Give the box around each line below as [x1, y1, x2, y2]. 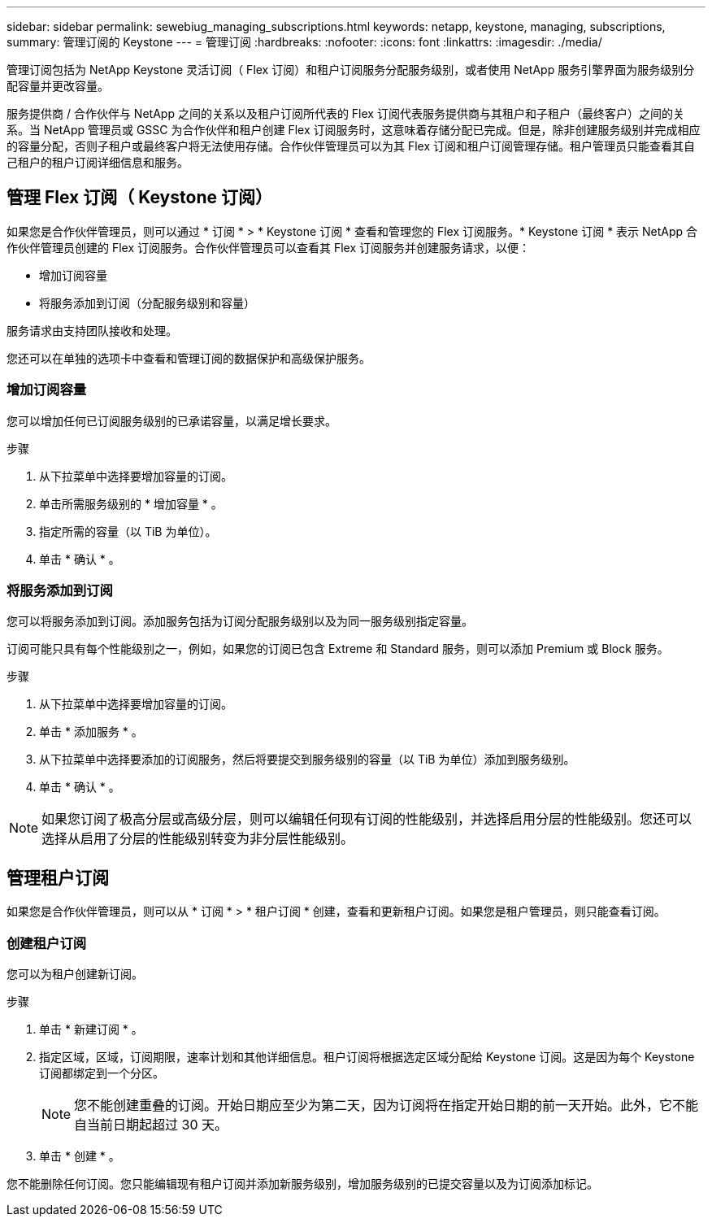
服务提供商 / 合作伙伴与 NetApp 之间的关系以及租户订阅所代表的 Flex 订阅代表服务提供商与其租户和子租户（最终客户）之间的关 [7, 107, 684, 120]
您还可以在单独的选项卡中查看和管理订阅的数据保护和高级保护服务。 [7, 350, 371, 365]
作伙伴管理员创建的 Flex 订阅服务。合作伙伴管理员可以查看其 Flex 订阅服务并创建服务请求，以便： [7, 240, 531, 255]
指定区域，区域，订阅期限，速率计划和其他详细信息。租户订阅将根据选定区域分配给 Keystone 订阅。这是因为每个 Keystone [39, 1049, 695, 1064]
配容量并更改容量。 [7, 79, 109, 93]
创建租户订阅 [7, 934, 87, 951]
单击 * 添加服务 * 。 [39, 725, 143, 739]
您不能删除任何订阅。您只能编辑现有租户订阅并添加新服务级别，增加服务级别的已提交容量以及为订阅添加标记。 [7, 1176, 598, 1190]
